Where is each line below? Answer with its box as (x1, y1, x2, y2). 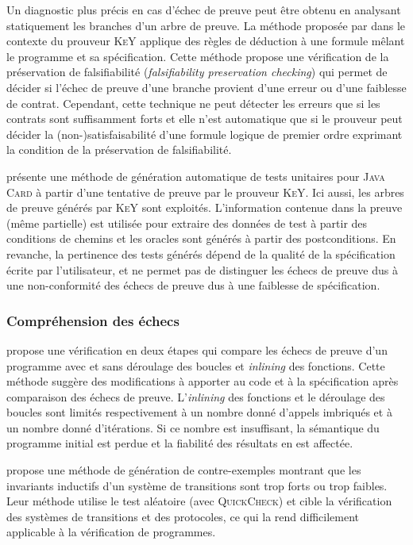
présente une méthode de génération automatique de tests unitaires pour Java (6, 167, 385, 184)
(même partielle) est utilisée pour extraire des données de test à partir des (6, 214, 368, 231)
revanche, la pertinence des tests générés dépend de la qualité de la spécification (6, 245, 396, 262)
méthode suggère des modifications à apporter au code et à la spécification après (6, 373, 399, 390)
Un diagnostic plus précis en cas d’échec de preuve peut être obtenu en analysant (6, 2, 401, 17)
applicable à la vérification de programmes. (6, 524, 216, 540)
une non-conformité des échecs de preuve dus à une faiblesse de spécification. (6, 277, 380, 294)
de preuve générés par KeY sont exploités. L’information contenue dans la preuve (6, 199, 403, 216)
